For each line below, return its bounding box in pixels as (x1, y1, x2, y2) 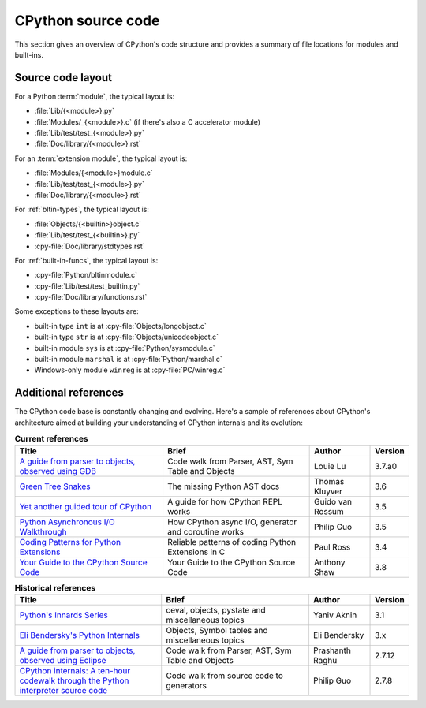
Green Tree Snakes (19, 481, 91, 492)
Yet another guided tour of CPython (19, 501, 152, 512)
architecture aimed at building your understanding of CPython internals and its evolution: (14, 418, 303, 427)
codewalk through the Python (19, 675, 129, 686)
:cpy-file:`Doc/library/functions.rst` (34, 293, 148, 302)
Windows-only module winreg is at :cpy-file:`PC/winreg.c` (34, 365, 226, 374)
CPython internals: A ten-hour (19, 665, 131, 676)
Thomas (314, 475, 345, 486)
